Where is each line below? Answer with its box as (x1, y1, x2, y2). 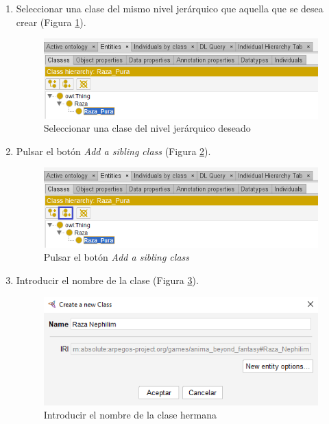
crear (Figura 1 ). (16, 14, 86, 29)
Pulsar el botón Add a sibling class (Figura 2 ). (16, 143, 211, 158)
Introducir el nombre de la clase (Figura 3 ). (16, 272, 199, 287)
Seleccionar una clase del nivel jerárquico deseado (43, 121, 251, 135)
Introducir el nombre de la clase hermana (43, 408, 217, 422)
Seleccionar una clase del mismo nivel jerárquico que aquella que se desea (16, 1, 324, 15)
